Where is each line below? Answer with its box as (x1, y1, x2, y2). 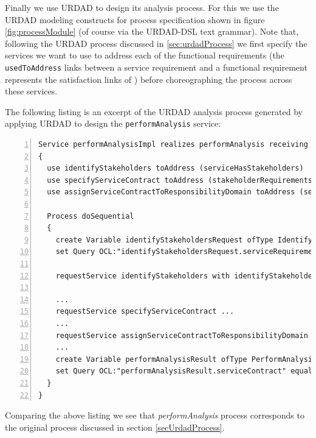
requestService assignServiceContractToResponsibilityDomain (55, 331, 308, 340)
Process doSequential (47, 211, 134, 221)
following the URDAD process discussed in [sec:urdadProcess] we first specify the (5, 37, 307, 49)
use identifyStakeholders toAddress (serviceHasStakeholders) (47, 164, 304, 173)
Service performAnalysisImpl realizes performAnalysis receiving (38, 140, 308, 149)
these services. (5, 85, 58, 97)
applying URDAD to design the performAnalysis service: (5, 117, 221, 130)
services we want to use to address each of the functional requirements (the (5, 49, 284, 62)
